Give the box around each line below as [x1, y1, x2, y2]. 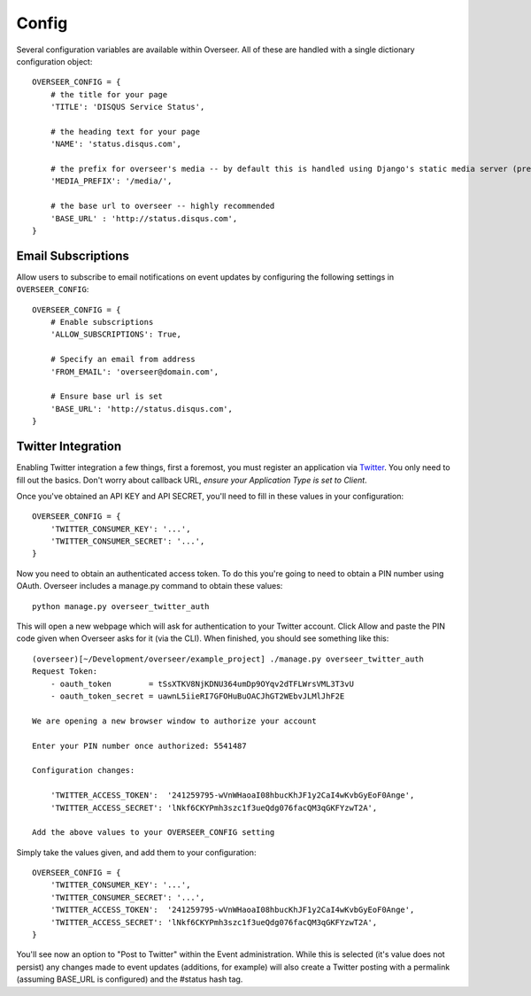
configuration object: [16, 56, 93, 66]
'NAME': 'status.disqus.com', [50, 139, 181, 150]
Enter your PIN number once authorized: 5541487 [32, 740, 247, 751]
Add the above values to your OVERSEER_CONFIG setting [32, 828, 275, 838]
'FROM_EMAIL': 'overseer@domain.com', [50, 367, 219, 376]
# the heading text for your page [50, 127, 201, 136]
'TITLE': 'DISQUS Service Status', [50, 102, 205, 112]
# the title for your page [50, 89, 168, 99]
